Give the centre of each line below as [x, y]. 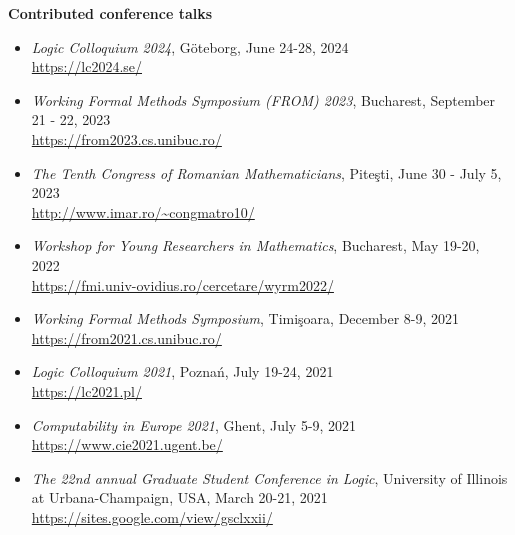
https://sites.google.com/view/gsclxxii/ [152, 516]
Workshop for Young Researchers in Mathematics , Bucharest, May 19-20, [255, 245]
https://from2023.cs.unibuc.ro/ [126, 138]
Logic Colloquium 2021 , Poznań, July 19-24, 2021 [182, 371]
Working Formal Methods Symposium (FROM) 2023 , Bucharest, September [263, 99]
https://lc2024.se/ [87, 66]
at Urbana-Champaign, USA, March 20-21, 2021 [179, 497]
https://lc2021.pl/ [86, 390]
